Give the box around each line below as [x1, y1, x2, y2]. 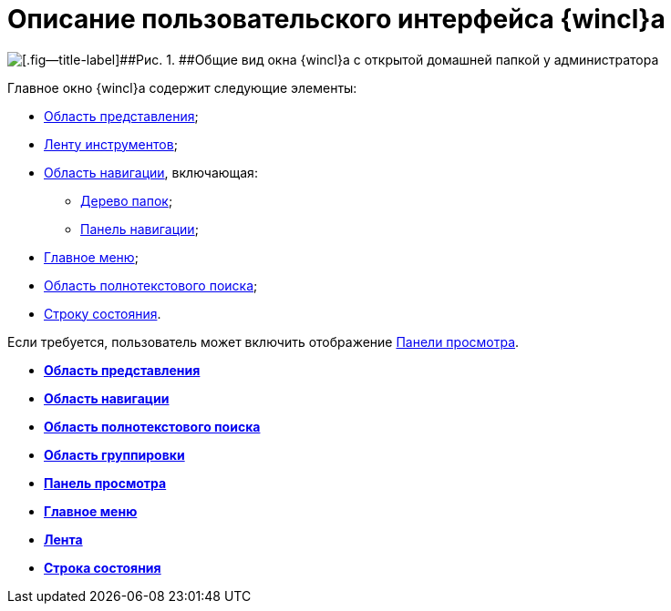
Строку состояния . [44, 305, 161, 321]
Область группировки [44, 446, 185, 463]
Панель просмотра [44, 474, 167, 491]
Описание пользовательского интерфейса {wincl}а [7, 4, 666, 35]
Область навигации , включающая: [44, 164, 258, 180]
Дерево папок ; [80, 192, 173, 209]
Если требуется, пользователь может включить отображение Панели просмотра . [7, 333, 520, 350]
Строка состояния [44, 559, 161, 575]
